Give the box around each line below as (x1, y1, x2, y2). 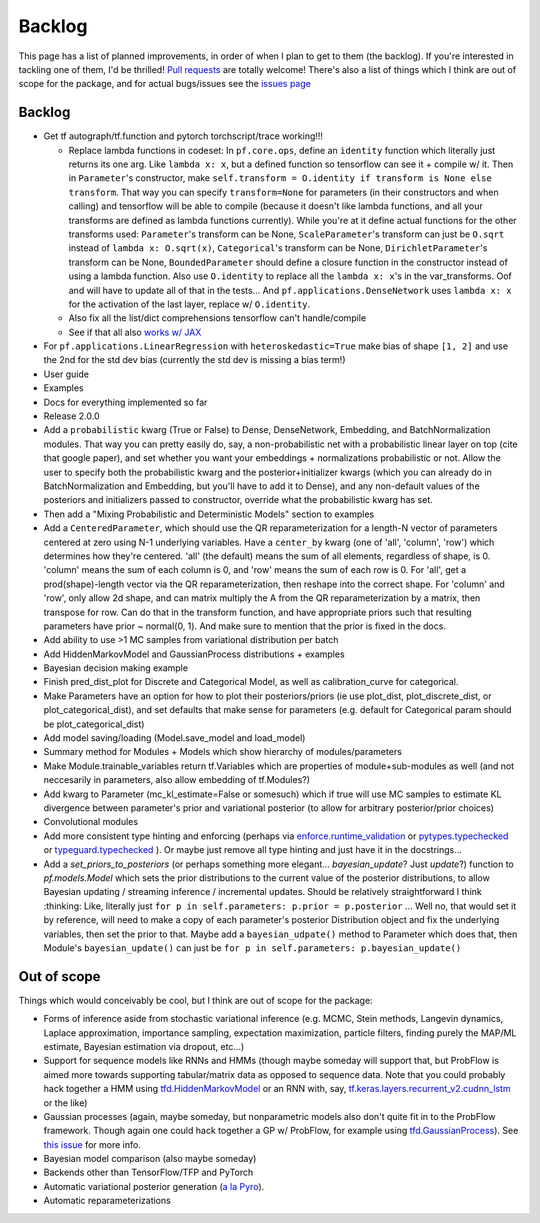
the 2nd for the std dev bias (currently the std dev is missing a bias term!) (43, 354, 346, 366)
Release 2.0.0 (43, 410, 100, 422)
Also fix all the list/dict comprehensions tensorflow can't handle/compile (68, 312, 367, 324)
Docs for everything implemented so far (43, 396, 208, 408)
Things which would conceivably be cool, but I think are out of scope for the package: (18, 994, 374, 1006)
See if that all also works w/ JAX (68, 326, 202, 338)
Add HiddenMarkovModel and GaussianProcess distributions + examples (43, 648, 345, 660)
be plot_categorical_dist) (43, 718, 145, 730)
